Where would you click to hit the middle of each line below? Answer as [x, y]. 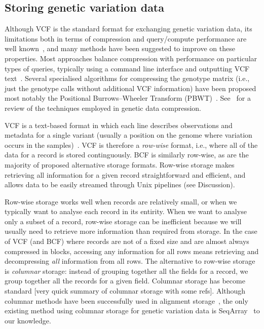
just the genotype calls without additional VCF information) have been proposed [130, 88]
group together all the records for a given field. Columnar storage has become [125, 281]
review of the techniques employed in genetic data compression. [103, 108]
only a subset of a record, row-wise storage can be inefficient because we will [123, 221]
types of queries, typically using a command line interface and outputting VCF [127, 68]
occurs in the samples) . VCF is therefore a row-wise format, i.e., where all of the [131, 145]
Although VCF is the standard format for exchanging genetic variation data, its [128, 29]
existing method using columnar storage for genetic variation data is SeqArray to [132, 311]
